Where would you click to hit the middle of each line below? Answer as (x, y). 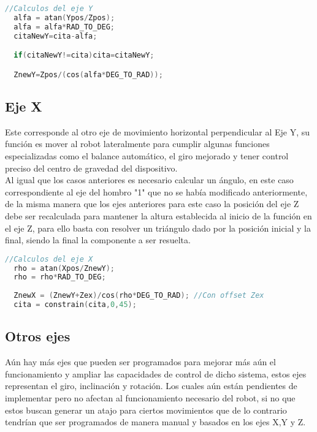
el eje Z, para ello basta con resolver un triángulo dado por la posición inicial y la (158, 228)
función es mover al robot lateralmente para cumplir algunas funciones (137, 144)
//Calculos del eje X (49, 259)
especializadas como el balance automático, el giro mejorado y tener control (147, 155)
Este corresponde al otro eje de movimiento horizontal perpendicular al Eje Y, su (158, 131)
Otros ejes (38, 336)
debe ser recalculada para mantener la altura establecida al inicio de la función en (158, 215)
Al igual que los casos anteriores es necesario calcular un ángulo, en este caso (149, 180)
